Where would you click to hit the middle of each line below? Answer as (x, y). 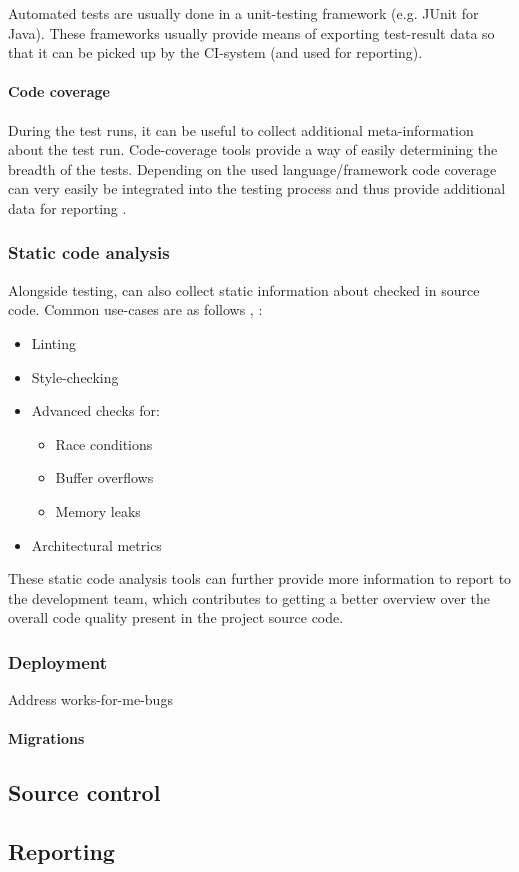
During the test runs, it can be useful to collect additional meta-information (241, 129)
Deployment (58, 661)
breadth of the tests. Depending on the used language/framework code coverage (252, 168)
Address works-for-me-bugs (90, 699)
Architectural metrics (96, 544)
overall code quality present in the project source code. (176, 617)
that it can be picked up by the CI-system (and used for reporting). (215, 52)
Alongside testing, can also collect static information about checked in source (244, 289)
